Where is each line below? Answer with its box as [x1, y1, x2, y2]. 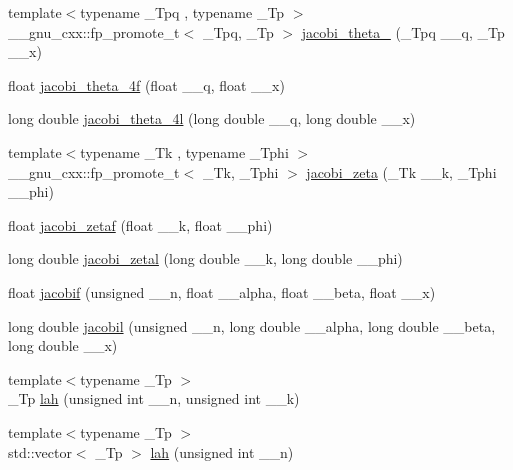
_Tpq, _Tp [202, 21, 274, 42]
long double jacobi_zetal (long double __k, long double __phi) [8, 248, 403, 269]
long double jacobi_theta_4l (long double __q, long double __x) [8, 108, 416, 129]
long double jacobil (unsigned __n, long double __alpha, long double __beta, [8, 315, 496, 336]
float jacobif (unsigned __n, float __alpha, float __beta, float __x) [8, 281, 436, 302]
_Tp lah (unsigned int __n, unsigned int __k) [8, 388, 300, 409]
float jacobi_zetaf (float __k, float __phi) [8, 214, 273, 235]
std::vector [8, 441, 72, 462]
